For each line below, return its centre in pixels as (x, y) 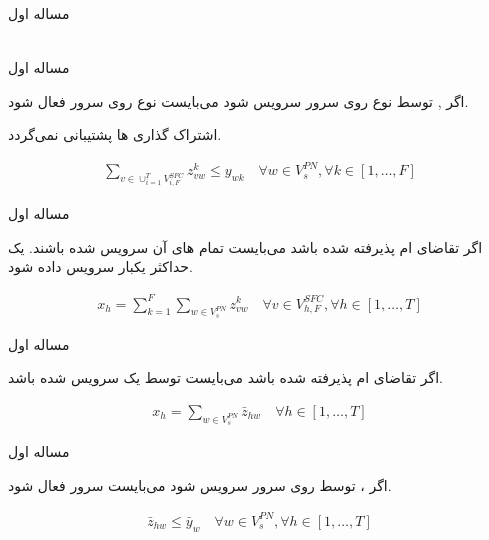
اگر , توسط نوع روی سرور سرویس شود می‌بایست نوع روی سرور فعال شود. (238, 100)
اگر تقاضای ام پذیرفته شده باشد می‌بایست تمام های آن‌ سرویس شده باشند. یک (245, 246)
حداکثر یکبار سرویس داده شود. (100, 266)
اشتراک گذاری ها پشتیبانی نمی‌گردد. (115, 134)
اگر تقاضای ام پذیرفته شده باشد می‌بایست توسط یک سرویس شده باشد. (225, 377)
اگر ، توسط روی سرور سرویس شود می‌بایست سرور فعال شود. (200, 484)
